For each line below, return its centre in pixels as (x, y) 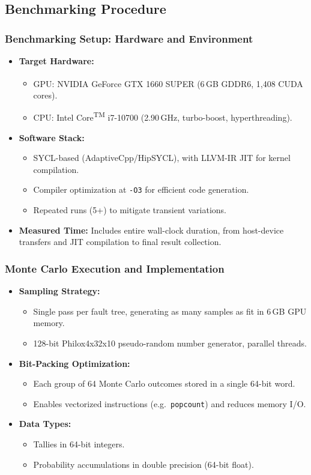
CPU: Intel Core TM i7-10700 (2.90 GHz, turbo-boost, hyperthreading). (163, 116)
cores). (45, 95)
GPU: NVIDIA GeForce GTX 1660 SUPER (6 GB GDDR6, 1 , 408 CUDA (168, 83)
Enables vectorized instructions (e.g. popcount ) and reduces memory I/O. (170, 403)
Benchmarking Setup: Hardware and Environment (129, 38)
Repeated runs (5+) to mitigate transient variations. (130, 210)
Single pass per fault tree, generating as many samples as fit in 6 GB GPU (170, 311)
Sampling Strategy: (59, 291)
